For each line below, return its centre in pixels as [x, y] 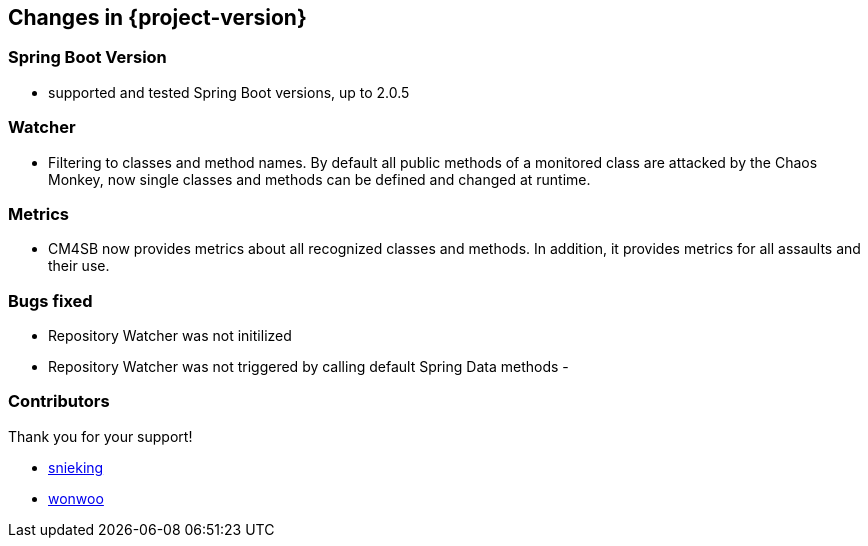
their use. [79, 266]
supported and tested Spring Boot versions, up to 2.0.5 [229, 92]
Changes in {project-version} [157, 17]
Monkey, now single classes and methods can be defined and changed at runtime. [319, 179]
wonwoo [76, 498]
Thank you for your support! [100, 436]
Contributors [59, 401]
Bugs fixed [50, 300]
